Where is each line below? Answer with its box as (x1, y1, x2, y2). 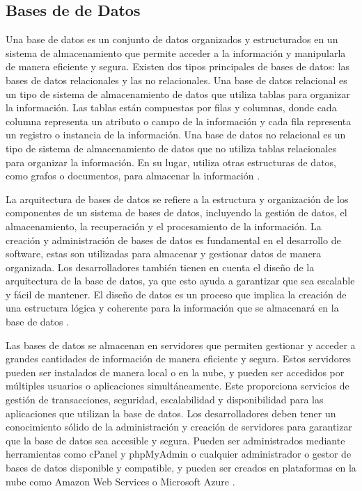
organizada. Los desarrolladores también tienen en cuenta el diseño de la (6, 259, 315, 274)
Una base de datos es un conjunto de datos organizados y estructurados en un (6, 32, 338, 47)
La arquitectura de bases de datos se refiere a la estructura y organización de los (6, 191, 349, 206)
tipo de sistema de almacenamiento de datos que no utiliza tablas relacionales (6, 140, 337, 155)
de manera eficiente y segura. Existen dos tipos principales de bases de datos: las (6, 59, 350, 74)
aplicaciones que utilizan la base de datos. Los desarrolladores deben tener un (6, 405, 336, 420)
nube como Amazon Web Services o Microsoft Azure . (6, 474, 235, 488)
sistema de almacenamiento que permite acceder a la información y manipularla (6, 45, 346, 60)
